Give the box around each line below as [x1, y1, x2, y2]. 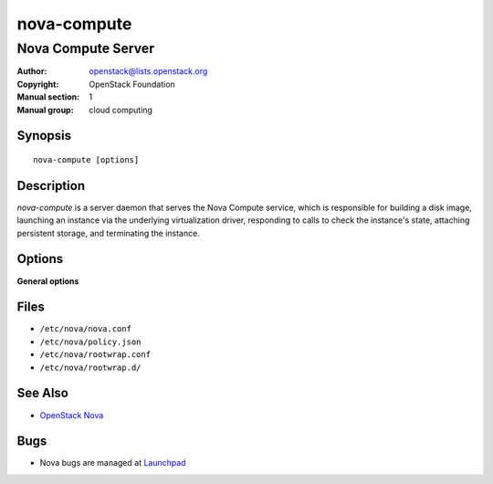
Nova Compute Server [16, 40, 155, 57]
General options [16, 275, 79, 287]
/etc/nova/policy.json [39, 336, 142, 347]
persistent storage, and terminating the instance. [16, 227, 200, 238]
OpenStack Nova [39, 409, 104, 420]
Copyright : [16, 79, 59, 89]
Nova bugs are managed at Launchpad [39, 458, 186, 468]
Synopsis [16, 128, 72, 143]
